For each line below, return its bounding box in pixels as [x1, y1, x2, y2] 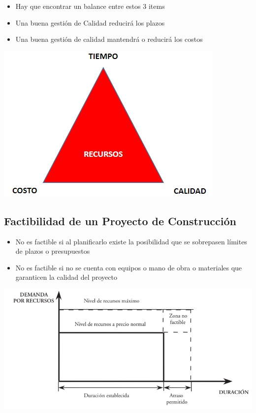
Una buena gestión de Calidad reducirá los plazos [15, 17, 165, 28]
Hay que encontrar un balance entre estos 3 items [15, 1, 165, 11]
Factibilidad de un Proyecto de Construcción [4, 213, 236, 228]
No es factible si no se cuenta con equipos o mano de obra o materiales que [15, 262, 242, 272]
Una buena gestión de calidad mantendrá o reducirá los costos [15, 34, 203, 44]
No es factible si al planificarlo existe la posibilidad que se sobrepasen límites [15, 236, 247, 246]
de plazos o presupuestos [15, 246, 90, 256]
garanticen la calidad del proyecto [15, 272, 117, 282]
